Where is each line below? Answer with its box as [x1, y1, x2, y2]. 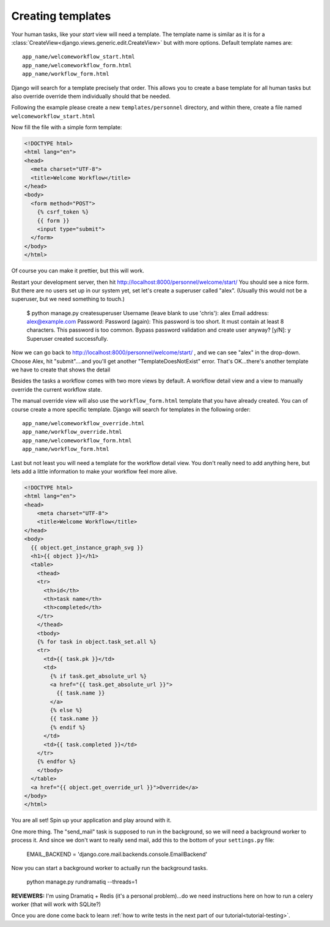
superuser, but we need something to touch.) [11, 296, 125, 303]
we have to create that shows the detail [11, 366, 111, 373]
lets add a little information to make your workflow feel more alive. [11, 467, 177, 475]
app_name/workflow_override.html [22, 428, 122, 436]
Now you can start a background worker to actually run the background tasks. [11, 864, 208, 871]
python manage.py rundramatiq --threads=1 [26, 878, 137, 885]
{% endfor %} [37, 758, 76, 765]
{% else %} [50, 707, 82, 714]
